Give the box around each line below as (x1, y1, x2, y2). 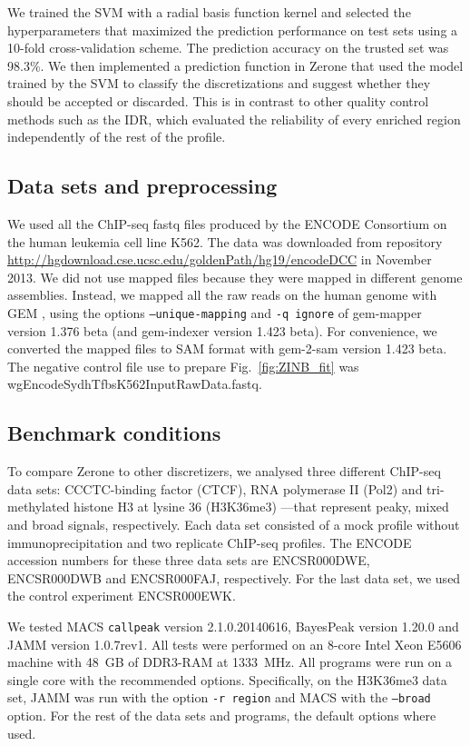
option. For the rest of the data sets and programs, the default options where (7, 706, 436, 724)
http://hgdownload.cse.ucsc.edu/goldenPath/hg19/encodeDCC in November (7, 250, 432, 269)
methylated (7, 497, 70, 516)
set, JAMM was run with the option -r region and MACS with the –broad (7, 688, 431, 707)
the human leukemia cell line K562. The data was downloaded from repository (7, 232, 443, 251)
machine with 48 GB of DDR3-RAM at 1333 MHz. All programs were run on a (7, 652, 453, 671)
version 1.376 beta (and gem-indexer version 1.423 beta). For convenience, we (7, 321, 437, 340)
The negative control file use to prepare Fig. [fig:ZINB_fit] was (7, 356, 359, 375)
